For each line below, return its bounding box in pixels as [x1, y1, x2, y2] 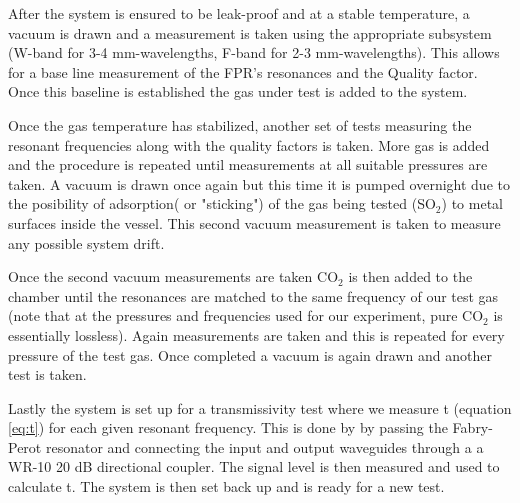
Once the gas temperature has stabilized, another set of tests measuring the [8, 114, 472, 135]
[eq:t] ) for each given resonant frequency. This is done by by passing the [8, 417, 448, 438]
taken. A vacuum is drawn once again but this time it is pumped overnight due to [8, 173, 510, 194]
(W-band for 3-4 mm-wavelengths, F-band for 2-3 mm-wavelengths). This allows [8, 42, 500, 63]
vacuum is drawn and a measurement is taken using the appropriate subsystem [8, 22, 492, 43]
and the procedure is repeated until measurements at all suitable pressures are [8, 154, 488, 175]
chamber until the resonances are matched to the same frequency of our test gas [8, 285, 499, 306]
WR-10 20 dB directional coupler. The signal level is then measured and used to [8, 456, 500, 477]
